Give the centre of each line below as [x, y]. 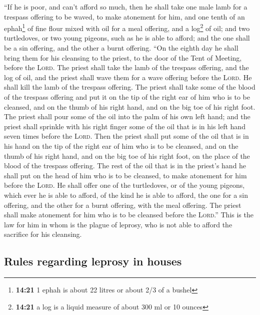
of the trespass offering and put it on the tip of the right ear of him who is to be [127, 97]
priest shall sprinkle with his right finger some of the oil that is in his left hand [125, 126]
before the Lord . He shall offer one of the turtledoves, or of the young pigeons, [124, 185]
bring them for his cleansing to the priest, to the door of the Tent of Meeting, [123, 57]
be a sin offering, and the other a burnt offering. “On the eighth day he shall [121, 48]
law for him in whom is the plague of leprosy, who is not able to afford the [118, 224]
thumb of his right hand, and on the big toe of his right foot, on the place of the [127, 155]
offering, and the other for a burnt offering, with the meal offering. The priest [123, 205]
